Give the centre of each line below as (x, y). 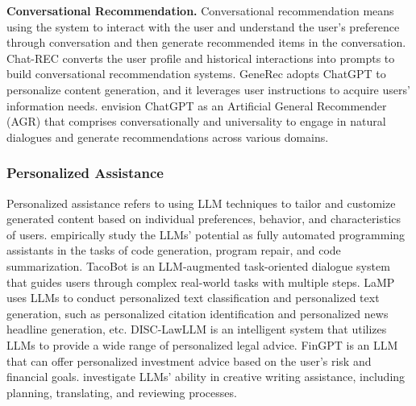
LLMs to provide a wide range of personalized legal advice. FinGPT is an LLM (202, 344)
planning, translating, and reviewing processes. (122, 392)
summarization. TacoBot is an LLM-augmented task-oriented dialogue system (198, 265)
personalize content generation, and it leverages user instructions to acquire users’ (208, 89)
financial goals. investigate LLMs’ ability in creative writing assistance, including (206, 377)
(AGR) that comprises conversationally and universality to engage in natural (196, 121)
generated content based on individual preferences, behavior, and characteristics (204, 219)
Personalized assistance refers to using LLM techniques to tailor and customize (201, 203)
